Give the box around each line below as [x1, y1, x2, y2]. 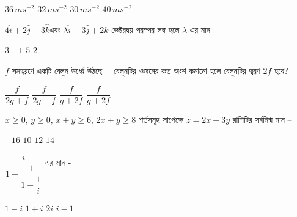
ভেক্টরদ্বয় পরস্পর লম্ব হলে [111, 23, 180, 35]
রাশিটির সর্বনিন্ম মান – [232, 112, 292, 125]
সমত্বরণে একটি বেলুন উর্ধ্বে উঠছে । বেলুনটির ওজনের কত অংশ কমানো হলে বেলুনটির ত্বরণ [12, 64, 260, 76]
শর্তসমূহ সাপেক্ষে [138, 112, 184, 125]
